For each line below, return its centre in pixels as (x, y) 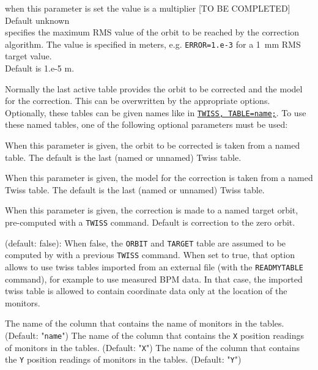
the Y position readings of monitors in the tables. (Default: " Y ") (123, 359)
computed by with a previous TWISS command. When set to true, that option (150, 255)
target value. (28, 56)
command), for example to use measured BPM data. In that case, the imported (154, 279)
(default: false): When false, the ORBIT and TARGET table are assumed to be (146, 242)
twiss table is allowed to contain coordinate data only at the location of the (146, 291)
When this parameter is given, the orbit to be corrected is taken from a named (153, 145)
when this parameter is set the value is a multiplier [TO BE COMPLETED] (148, 8)
